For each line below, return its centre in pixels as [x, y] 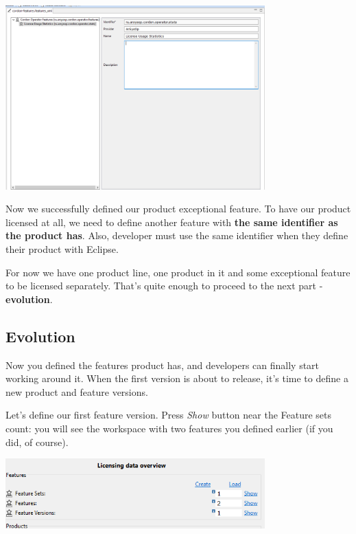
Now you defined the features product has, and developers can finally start [163, 365]
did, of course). [37, 442]
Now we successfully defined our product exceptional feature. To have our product [178, 209]
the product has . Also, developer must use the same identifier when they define [177, 235]
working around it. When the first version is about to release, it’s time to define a [177, 378]
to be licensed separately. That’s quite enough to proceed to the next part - [164, 286]
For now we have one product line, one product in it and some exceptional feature [178, 272]
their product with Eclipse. [62, 249]
